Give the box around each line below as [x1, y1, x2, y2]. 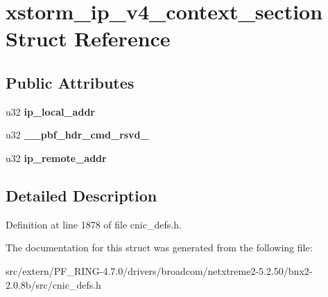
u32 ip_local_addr [6, 104, 95, 118]
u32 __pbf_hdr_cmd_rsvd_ [6, 127, 149, 142]
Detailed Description [6, 184, 157, 206]
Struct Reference [6, 24, 171, 53]
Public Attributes [6, 71, 135, 93]
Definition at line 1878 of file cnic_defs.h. [6, 217, 182, 231]
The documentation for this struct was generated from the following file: [6, 240, 313, 255]
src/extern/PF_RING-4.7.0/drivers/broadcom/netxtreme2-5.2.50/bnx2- [6, 263, 313, 278]
